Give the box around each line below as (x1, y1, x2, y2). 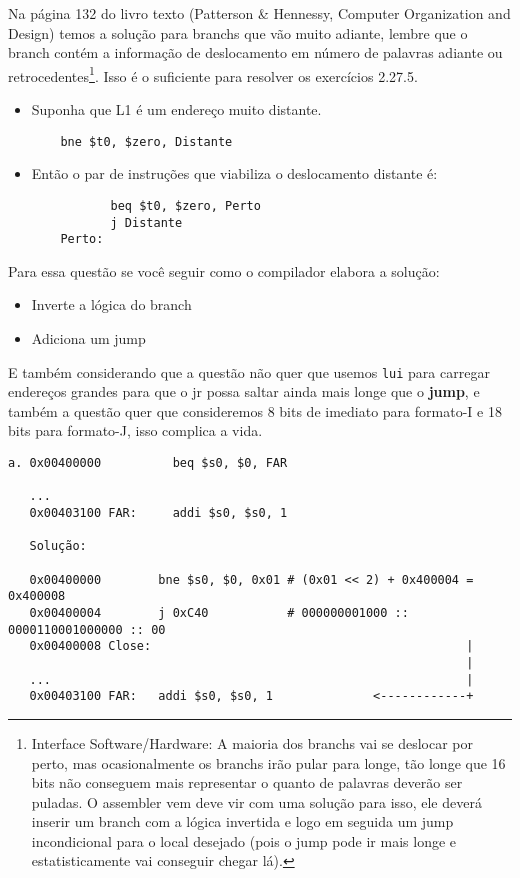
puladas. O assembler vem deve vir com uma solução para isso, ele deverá (31, 791, 482, 812)
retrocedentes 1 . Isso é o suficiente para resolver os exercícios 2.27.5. (8, 62, 418, 86)
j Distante (110, 215, 183, 230)
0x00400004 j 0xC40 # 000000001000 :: (29, 605, 409, 620)
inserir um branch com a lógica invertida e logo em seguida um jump (31, 811, 454, 832)
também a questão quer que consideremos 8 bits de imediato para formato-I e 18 (8, 400, 502, 421)
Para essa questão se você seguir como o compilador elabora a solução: (8, 260, 440, 281)
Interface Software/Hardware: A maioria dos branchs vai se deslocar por (31, 732, 474, 753)
